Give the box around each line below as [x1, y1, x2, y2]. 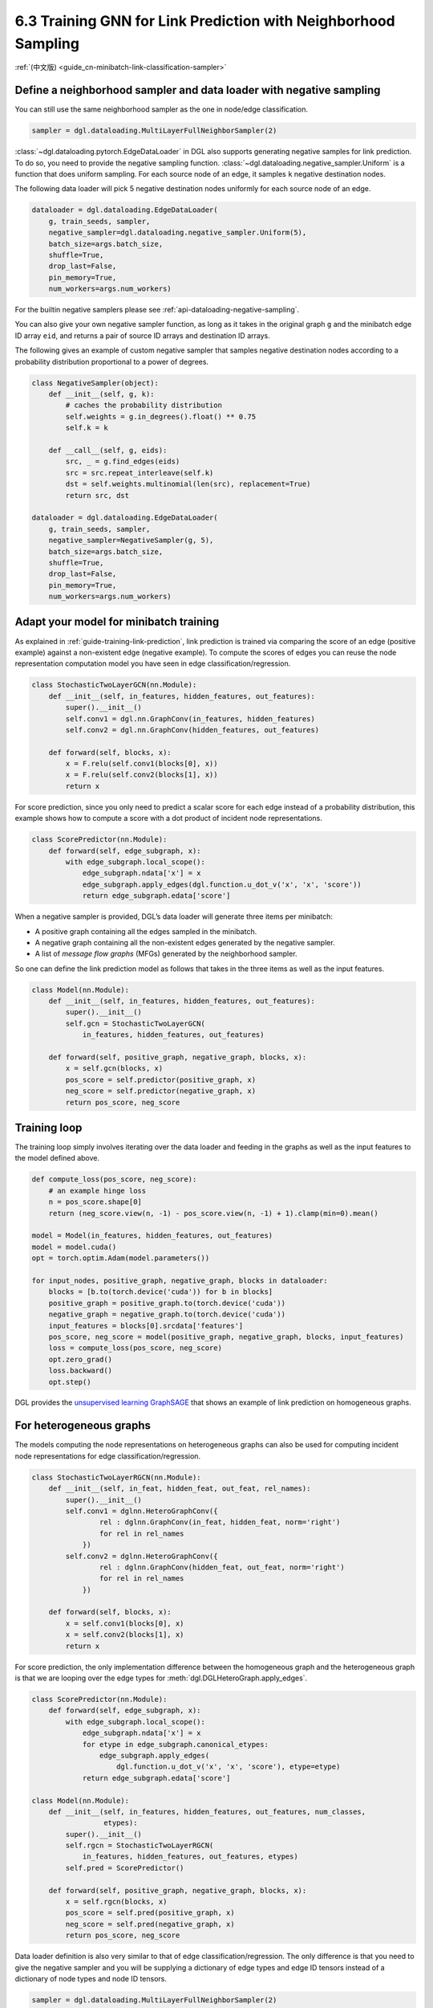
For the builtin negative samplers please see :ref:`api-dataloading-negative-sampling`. [14, 305, 300, 315]
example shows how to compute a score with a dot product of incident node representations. [14, 814, 322, 823]
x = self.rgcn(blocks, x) [65, 1897, 168, 1907]
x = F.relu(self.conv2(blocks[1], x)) [65, 770, 218, 779]
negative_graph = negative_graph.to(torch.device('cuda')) [48, 1310, 286, 1319]
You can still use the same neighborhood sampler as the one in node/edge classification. [14, 104, 309, 114]
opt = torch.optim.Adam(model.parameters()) [31, 1254, 210, 1263]
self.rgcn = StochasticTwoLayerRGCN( [65, 1841, 214, 1851]
